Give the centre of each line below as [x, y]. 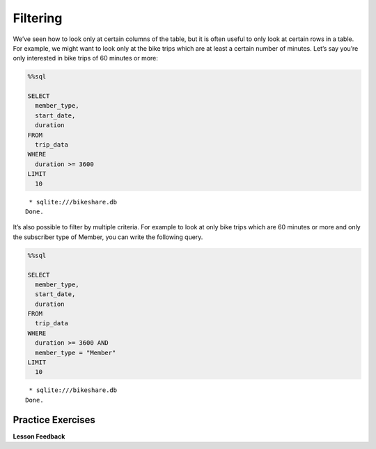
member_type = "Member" [76, 352]
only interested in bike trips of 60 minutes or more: [85, 58]
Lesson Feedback [39, 436]
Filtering [38, 18]
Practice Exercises [54, 419]
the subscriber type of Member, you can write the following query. [108, 237]
